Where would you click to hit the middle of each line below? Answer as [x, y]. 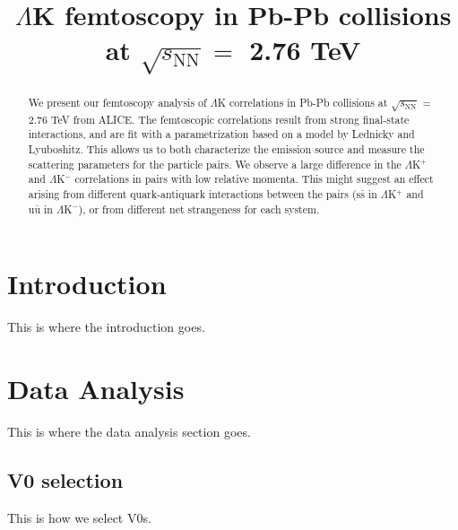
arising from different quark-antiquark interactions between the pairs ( [192, 193]
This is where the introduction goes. [106, 327]
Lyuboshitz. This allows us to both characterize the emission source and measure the [226, 148]
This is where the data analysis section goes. [129, 431]
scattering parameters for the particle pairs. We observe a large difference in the [215, 164]
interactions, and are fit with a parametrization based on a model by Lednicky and [221, 134]
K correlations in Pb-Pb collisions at [302, 102]
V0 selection [65, 479]
